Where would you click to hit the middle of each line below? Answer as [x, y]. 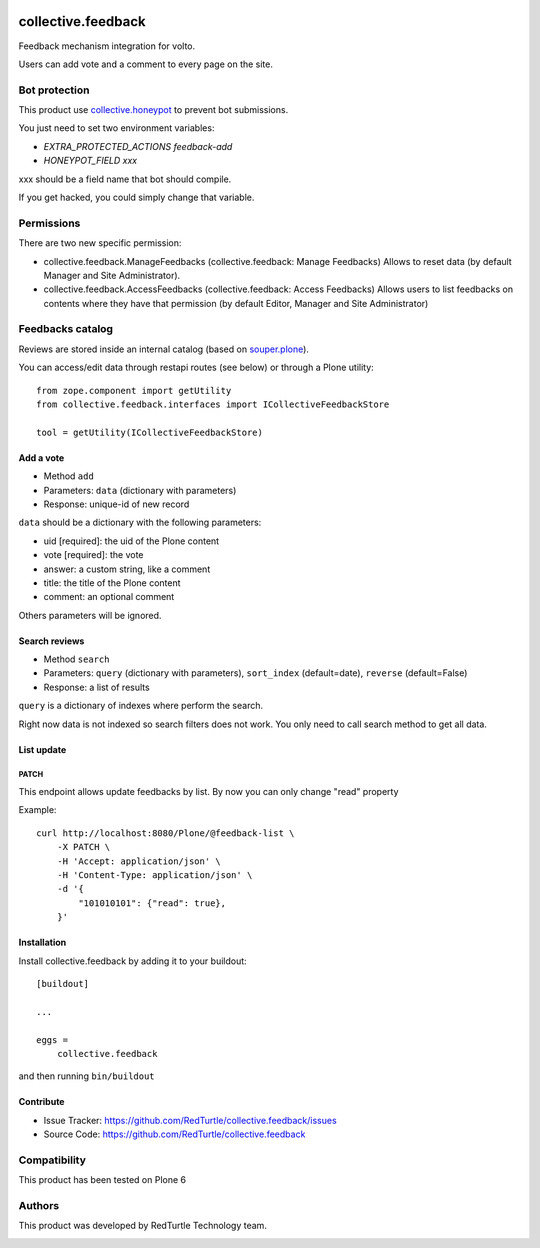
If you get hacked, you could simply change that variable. [136, 197]
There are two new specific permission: [100, 243]
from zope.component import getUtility [134, 390]
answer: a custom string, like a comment [127, 569]
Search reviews [51, 641]
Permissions [49, 223]
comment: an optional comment [109, 597]
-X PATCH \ [83, 847]
